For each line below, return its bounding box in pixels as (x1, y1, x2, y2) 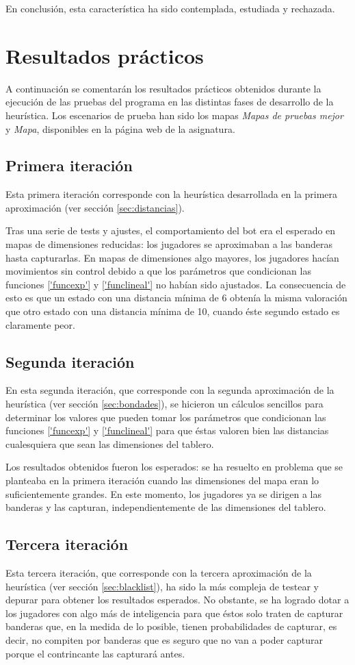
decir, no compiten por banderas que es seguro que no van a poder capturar (5, 632, 324, 647)
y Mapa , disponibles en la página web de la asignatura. (5, 121, 235, 136)
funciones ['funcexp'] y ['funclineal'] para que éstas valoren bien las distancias (5, 423, 329, 438)
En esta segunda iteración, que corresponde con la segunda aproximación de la (5, 383, 334, 397)
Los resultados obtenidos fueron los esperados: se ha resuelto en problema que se (5, 460, 343, 474)
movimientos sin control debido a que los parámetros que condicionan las (5, 264, 311, 278)
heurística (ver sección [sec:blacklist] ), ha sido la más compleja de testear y (5, 579, 319, 593)
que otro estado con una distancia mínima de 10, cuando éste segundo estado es (5, 304, 340, 318)
